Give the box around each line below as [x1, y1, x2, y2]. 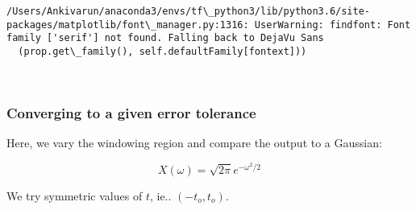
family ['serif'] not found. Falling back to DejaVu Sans [6, 32, 324, 44]
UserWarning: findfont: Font [254, 19, 411, 31]
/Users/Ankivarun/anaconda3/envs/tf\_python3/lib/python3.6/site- [6, 6, 371, 17]
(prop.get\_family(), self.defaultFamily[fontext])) [18, 45, 307, 57]
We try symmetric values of [6, 187, 143, 204]
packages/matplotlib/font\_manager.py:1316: [6, 19, 249, 31]
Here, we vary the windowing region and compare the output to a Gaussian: [6, 134, 382, 151]
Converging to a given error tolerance [6, 103, 256, 123]
